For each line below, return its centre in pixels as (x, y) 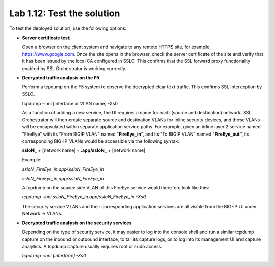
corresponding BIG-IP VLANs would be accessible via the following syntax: (101, 141)
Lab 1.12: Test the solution (65, 13)
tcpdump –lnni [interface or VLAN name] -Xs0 (70, 104)
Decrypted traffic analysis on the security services (77, 223)
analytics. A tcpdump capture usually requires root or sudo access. (92, 246)
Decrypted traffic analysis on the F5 (61, 77)
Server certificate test (46, 38)
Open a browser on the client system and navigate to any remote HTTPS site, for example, (116, 47)
